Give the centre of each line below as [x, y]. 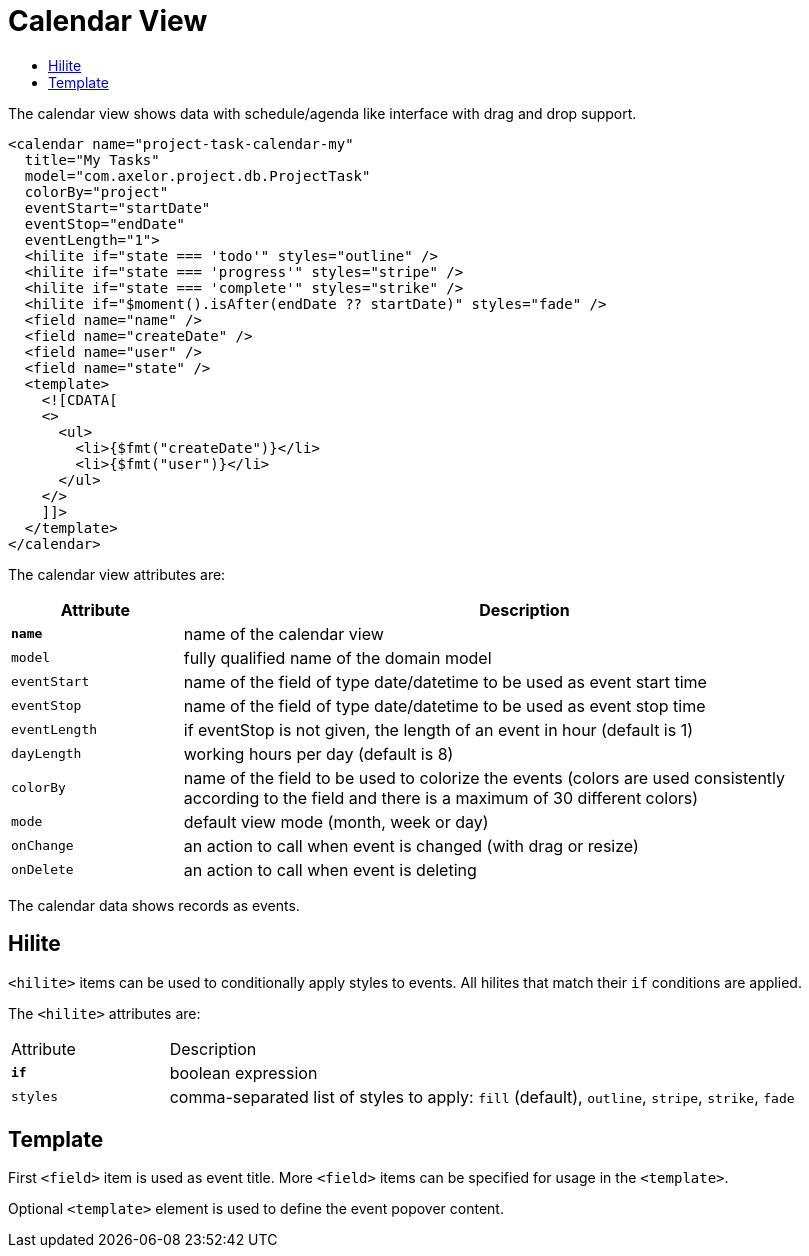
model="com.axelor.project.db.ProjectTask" [197, 175]
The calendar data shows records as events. [154, 905]
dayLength [46, 754]
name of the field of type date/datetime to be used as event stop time [444, 705]
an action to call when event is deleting [330, 869]
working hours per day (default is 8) [318, 753]
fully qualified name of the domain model [337, 657]
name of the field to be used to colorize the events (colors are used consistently [484, 777]
